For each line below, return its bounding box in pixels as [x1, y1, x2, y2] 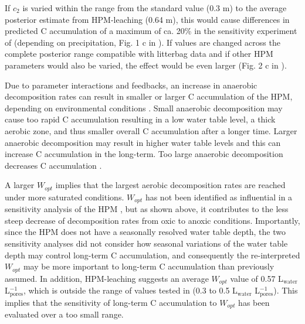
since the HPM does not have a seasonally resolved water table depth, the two [5, 226, 286, 238]
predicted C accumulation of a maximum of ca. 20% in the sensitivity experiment [5, 25, 297, 37]
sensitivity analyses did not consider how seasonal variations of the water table [5, 237, 288, 249]
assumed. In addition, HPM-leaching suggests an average [5, 272, 209, 284]
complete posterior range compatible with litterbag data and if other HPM [5, 47, 273, 60]
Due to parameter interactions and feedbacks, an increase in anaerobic [5, 79, 257, 91]
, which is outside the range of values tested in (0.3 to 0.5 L [23, 284, 238, 296]
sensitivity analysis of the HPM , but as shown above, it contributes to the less [5, 203, 289, 215]
